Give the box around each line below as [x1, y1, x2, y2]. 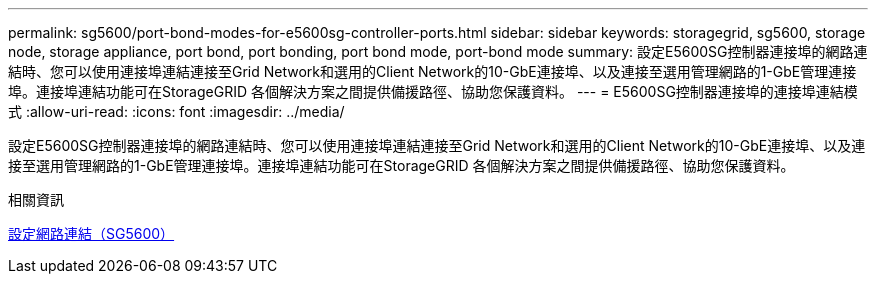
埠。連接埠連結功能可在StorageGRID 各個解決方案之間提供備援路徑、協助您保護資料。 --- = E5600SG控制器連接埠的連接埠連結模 [8, 83, 858, 100]
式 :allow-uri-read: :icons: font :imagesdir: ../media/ [8, 103, 345, 120]
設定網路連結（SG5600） [8, 225, 175, 242]
